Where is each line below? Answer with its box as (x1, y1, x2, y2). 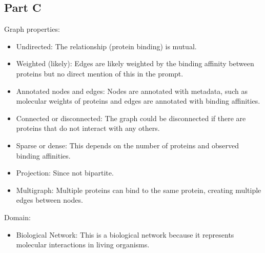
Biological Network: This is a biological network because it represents (16, 229, 234, 240)
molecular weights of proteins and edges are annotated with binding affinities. (16, 95, 260, 106)
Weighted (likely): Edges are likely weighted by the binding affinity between (16, 58, 254, 69)
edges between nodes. (16, 194, 83, 205)
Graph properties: (4, 24, 60, 34)
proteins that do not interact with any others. (16, 123, 160, 133)
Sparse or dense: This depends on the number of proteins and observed (16, 140, 239, 150)
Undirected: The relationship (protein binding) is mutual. (16, 41, 197, 51)
